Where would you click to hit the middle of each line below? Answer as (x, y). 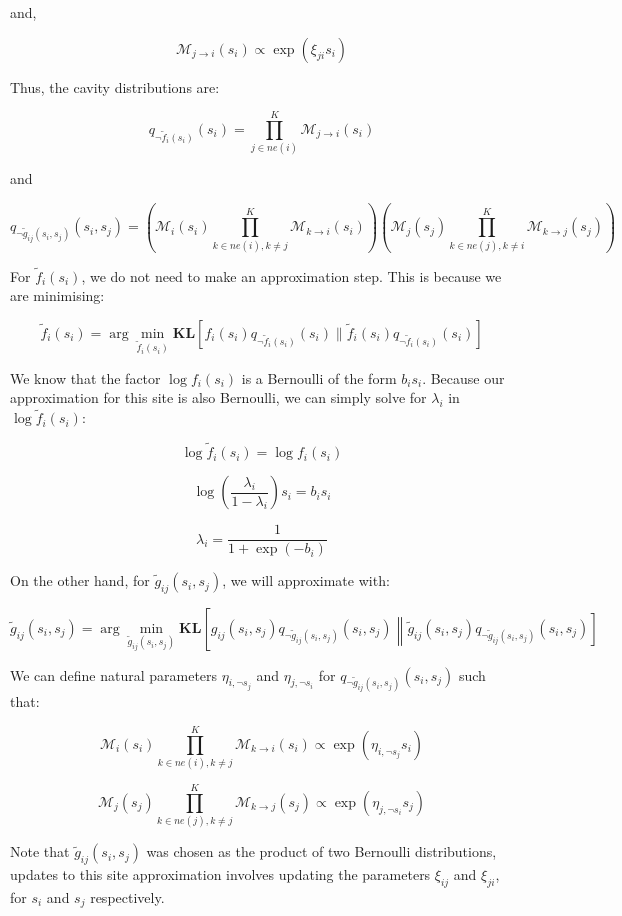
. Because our (463, 377)
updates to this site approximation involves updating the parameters (220, 874)
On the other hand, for (80, 580)
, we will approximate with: (306, 580)
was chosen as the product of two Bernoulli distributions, (321, 851)
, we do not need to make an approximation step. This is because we (291, 275)
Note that (40, 851)
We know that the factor (85, 377)
